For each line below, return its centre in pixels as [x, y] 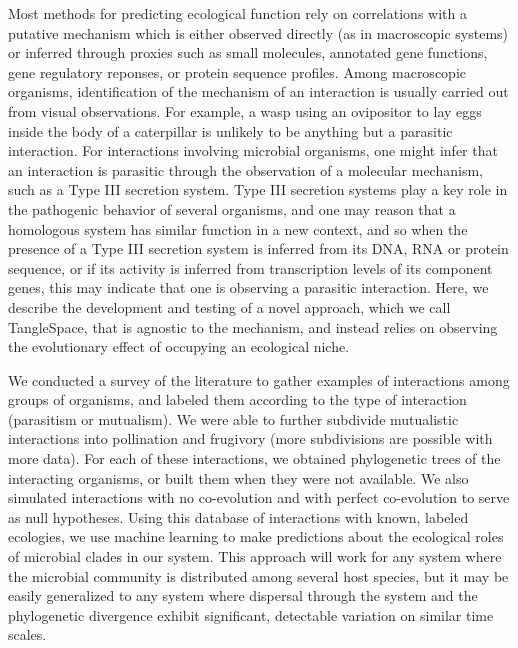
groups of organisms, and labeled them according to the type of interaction [237, 399]
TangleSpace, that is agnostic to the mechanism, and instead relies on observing [253, 326]
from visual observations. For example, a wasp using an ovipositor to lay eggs [245, 110]
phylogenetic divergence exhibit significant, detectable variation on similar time [251, 614]
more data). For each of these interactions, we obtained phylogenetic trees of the [254, 458]
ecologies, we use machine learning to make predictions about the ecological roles [256, 536]
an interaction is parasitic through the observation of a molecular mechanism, [245, 169]
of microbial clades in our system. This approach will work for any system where [255, 556]
